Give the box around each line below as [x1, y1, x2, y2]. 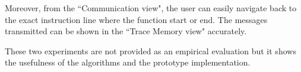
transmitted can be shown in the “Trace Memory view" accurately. [5, 25, 247, 37]
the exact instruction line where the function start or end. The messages [5, 13, 268, 25]
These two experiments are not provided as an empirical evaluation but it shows [5, 44, 296, 57]
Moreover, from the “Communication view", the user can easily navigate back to [5, 2, 297, 14]
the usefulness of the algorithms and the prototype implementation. [5, 56, 251, 68]
